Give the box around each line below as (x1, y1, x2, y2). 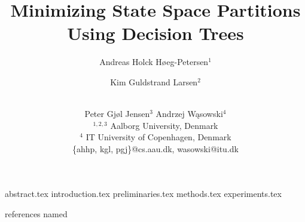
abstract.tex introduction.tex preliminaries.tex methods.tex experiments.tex (5, 187, 282, 200)
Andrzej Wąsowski (155, 107, 223, 120)
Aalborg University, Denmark (110, 119, 218, 131)
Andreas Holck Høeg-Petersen (99, 55, 209, 68)
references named (5, 208, 68, 220)
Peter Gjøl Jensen (84, 107, 150, 120)
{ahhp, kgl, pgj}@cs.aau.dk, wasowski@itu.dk (72, 142, 239, 155)
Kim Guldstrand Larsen (110, 75, 198, 88)
